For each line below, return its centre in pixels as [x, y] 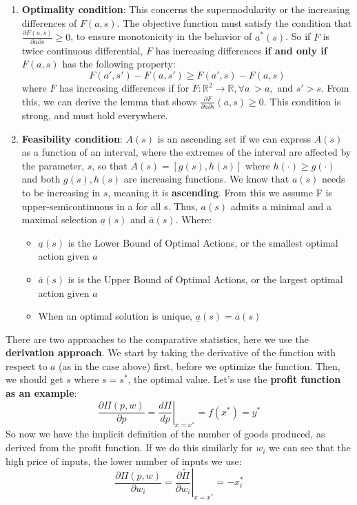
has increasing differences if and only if [241, 50]
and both [41, 179]
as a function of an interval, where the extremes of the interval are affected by [186, 152]
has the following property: [119, 64]
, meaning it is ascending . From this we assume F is [220, 192]
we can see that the [310, 447]
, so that [110, 165]
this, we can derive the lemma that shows [109, 101]
